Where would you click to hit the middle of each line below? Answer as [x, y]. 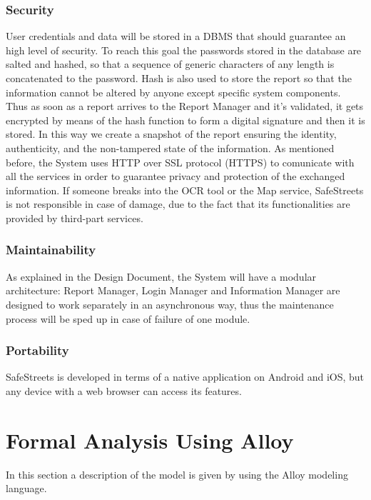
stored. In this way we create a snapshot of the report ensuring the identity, [171, 134]
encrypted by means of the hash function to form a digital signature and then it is [185, 120]
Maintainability [51, 250]
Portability [37, 350]
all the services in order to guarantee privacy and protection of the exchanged [176, 176]
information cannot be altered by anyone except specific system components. [173, 92]
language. [26, 488]
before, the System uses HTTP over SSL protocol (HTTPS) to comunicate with [180, 162]
